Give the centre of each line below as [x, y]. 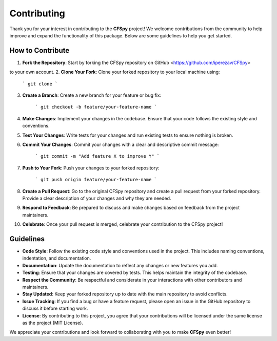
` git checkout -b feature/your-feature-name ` [96, 107]
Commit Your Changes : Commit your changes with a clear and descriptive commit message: [121, 144]
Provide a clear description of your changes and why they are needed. [97, 198]
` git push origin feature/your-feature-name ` [96, 180]
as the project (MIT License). [53, 323]
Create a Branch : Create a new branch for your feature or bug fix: [92, 95]
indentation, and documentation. [57, 258]
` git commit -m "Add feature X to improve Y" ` [97, 156]
